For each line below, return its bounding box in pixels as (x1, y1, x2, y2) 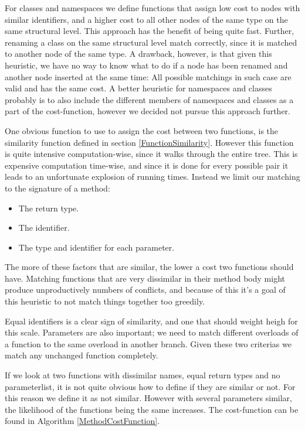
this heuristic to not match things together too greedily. (5, 295, 205, 307)
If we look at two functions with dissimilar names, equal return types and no (5, 369, 280, 381)
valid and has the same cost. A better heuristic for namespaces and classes (5, 82, 272, 94)
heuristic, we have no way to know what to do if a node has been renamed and (5, 59, 288, 71)
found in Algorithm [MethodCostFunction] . (5, 415, 160, 427)
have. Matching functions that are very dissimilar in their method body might (5, 272, 285, 284)
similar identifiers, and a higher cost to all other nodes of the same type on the (5, 13, 288, 25)
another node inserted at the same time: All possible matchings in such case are (5, 70, 292, 83)
